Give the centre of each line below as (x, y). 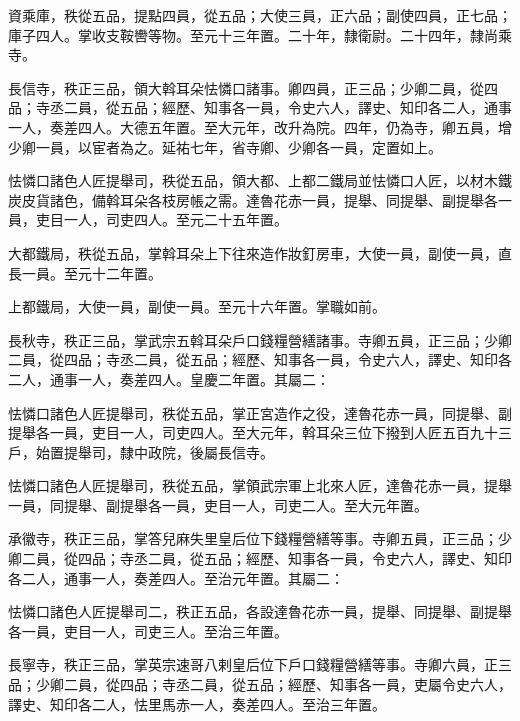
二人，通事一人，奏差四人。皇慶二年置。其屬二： (169, 378)
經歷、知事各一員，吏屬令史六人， (399, 684)
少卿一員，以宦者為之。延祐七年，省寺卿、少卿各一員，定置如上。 (225, 146)
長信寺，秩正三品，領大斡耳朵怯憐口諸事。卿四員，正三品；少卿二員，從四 (253, 87)
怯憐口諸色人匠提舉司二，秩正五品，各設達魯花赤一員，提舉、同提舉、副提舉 (260, 611)
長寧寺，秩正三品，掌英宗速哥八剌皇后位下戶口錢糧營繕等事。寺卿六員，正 (253, 664)
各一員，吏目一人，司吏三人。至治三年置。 (148, 630)
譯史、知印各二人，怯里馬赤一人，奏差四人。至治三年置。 (197, 703)
